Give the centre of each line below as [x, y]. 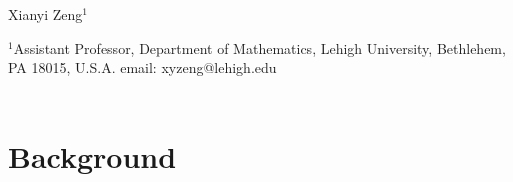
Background [92, 155]
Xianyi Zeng [45, 14]
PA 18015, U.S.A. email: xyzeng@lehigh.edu [142, 67]
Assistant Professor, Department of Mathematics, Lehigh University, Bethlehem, [259, 47]
